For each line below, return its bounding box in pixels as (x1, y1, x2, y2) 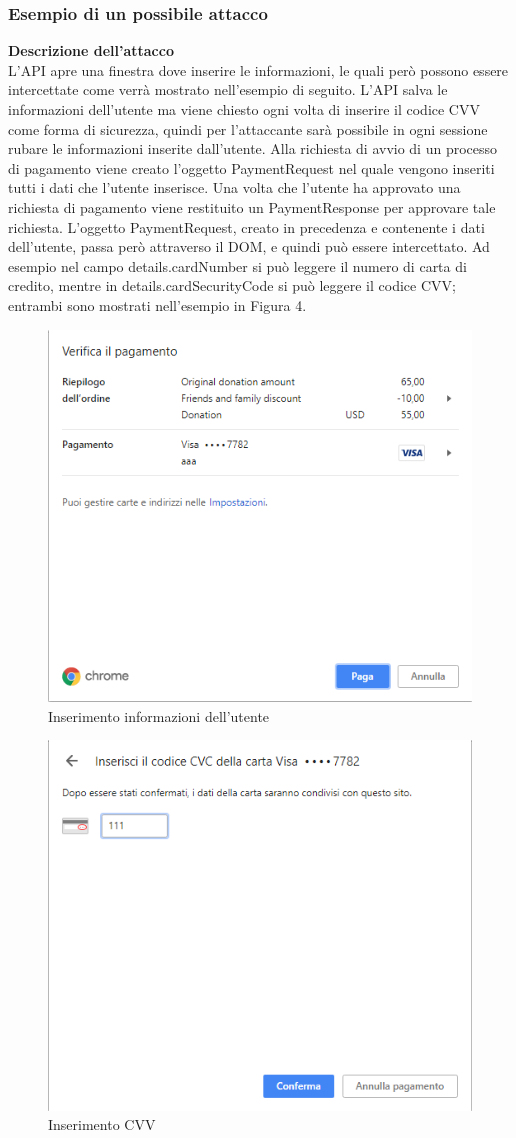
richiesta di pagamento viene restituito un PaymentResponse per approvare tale (8, 196, 496, 217)
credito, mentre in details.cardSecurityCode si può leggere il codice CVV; (8, 275, 456, 296)
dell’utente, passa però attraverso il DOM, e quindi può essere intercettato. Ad (8, 236, 490, 257)
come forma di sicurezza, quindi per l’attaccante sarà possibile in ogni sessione (8, 118, 488, 139)
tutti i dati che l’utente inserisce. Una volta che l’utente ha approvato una (8, 177, 461, 198)
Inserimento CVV (48, 1114, 156, 1135)
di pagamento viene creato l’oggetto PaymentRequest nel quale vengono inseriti (8, 157, 495, 178)
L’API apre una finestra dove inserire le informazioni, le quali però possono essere (8, 59, 509, 80)
